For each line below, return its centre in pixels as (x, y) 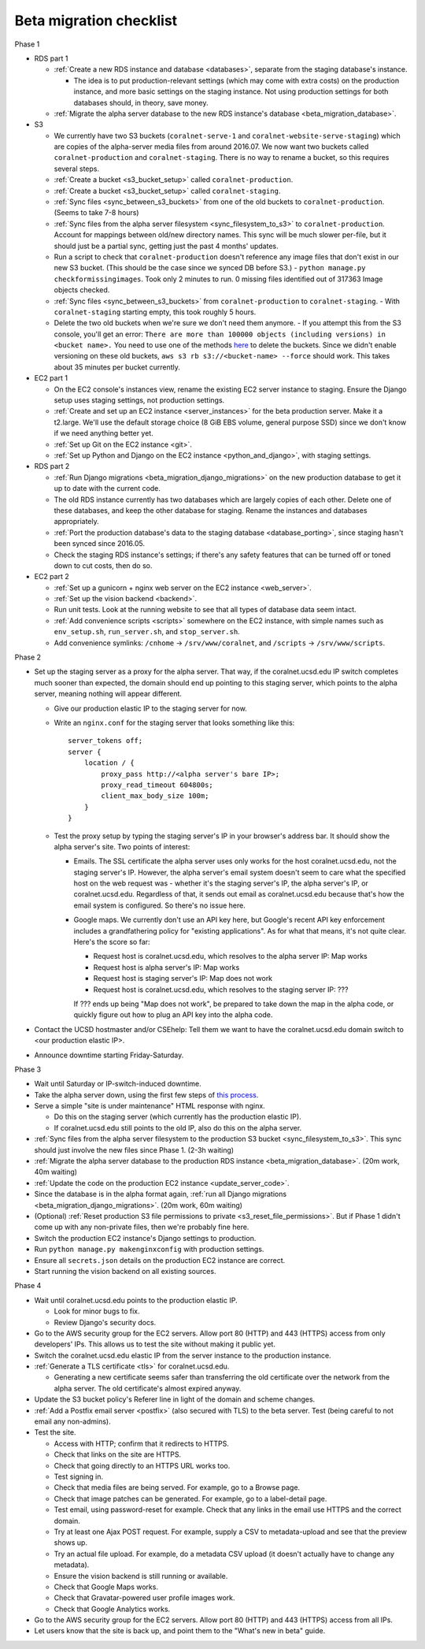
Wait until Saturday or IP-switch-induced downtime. (118, 1084)
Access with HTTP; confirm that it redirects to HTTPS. (142, 1443)
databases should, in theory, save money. (141, 102)
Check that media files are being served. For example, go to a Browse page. (177, 1487)
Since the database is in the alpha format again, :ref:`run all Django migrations (161, 1194)
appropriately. (77, 522)
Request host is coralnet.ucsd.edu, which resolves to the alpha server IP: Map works (230, 956)
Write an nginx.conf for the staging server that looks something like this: (174, 722)
